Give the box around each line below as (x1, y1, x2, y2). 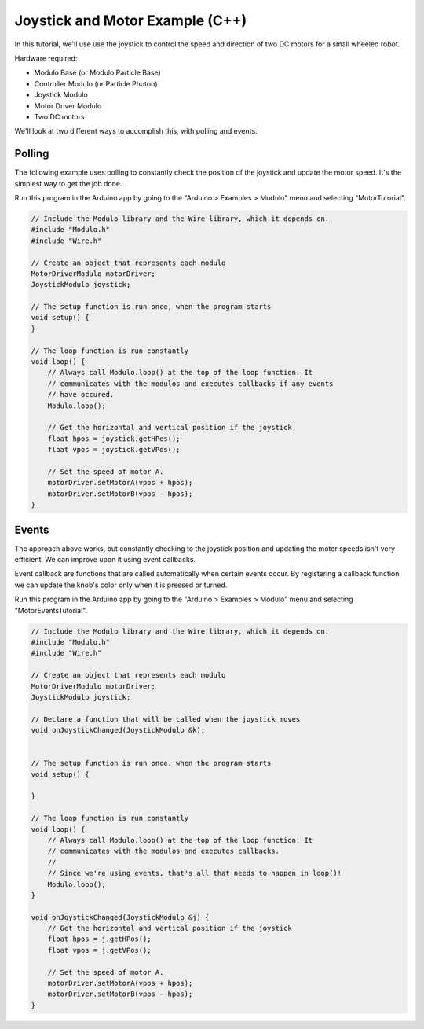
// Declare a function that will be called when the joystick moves (31, 715, 301, 723)
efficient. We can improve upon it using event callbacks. (14, 555, 196, 564)
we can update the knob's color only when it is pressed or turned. (14, 580, 228, 590)
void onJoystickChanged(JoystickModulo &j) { (31, 913, 210, 921)
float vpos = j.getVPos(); (47, 946, 152, 954)
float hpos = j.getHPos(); (47, 935, 152, 943)
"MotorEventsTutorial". (14, 605, 88, 615)
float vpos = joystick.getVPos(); (47, 445, 181, 454)
